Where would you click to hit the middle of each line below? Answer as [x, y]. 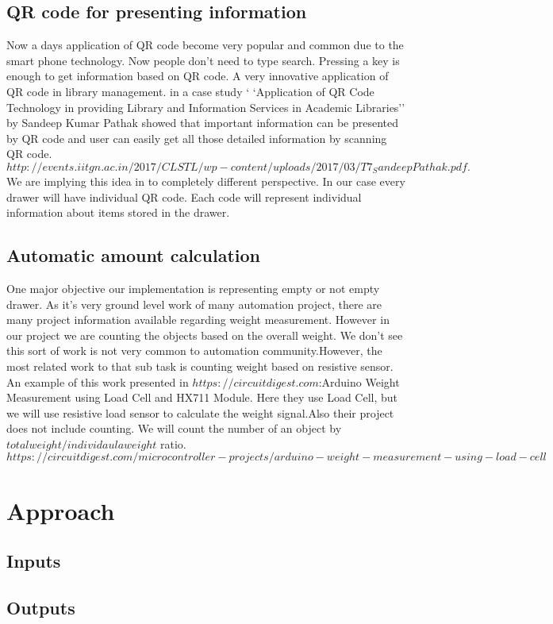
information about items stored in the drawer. [118, 212]
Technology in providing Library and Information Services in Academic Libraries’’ [206, 107]
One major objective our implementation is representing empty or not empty [193, 288]
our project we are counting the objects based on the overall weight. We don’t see [205, 335]
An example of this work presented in [98, 381]
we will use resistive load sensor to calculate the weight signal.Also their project [200, 412]
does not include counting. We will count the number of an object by [174, 428]
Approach [61, 510]
